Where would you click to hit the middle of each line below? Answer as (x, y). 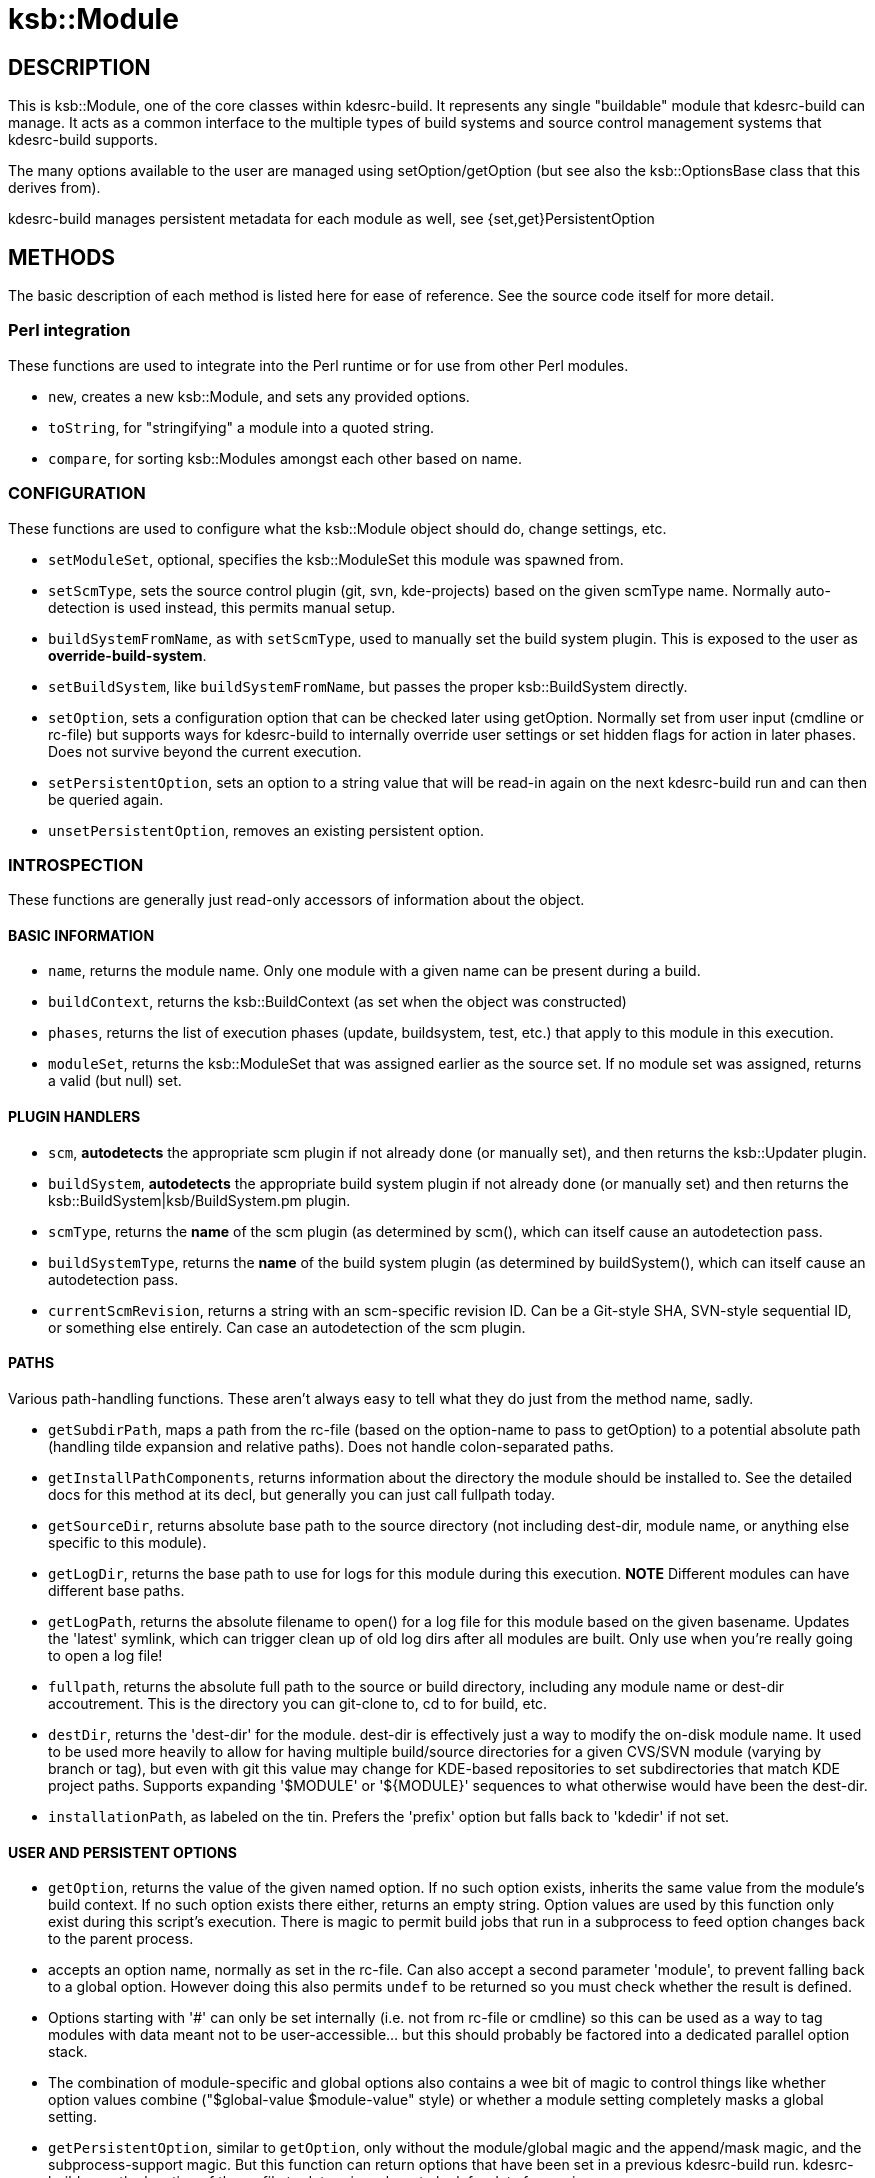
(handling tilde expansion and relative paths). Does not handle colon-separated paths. (331, 1446)
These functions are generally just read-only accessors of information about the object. (296, 900)
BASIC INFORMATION (81, 935)
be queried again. (106, 799)
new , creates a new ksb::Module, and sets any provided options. (259, 396)
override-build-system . (127, 655)
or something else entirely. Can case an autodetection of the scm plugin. (287, 1327)
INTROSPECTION (76, 864)
